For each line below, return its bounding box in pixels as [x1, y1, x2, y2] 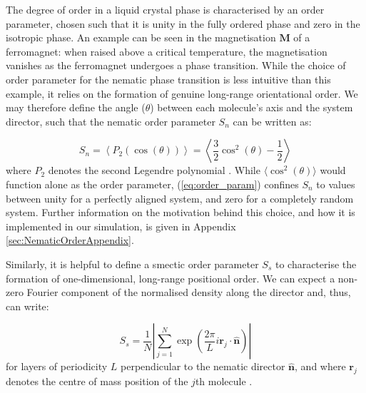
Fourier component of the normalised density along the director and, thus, [26, 285, 351, 300]
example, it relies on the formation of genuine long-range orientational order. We [6, 86, 358, 101]
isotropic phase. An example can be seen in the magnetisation [6, 30, 276, 45]
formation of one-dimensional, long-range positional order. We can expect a [6, 270, 335, 285]
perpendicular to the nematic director [121, 359, 285, 374]
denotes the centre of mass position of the [6, 374, 188, 389]
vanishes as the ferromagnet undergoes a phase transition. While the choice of [6, 58, 346, 73]
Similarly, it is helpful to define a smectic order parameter [6, 256, 259, 271]
